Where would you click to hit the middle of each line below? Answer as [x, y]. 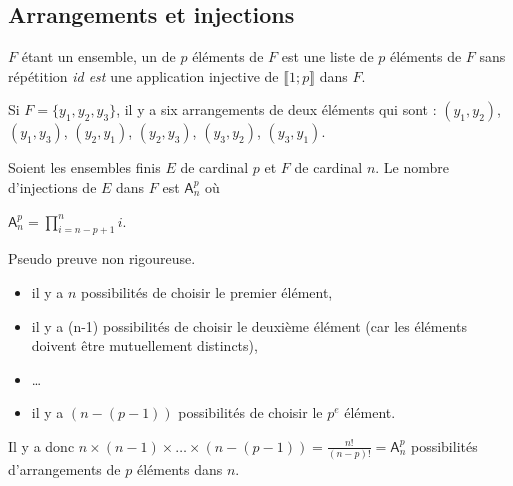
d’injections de [52, 186]
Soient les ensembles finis [84, 167]
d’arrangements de [64, 469]
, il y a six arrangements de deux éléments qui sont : [276, 109]
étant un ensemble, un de [98, 56]
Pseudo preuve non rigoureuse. [102, 258]
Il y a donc [41, 445]
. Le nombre [412, 167]
